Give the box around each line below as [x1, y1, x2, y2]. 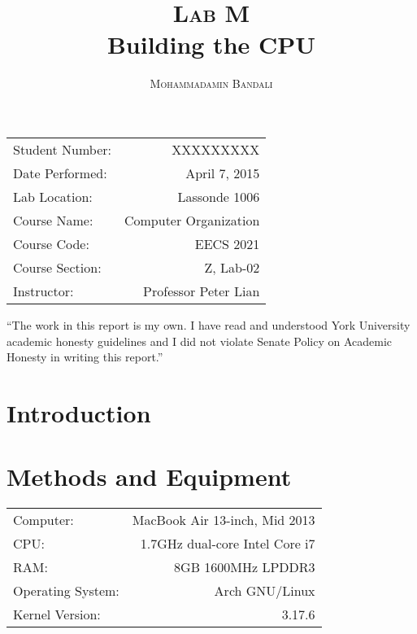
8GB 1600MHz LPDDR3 [174, 557, 315, 577]
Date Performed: [13, 163, 107, 182]
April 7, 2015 [185, 163, 260, 182]
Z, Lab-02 [204, 257, 260, 277]
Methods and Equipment [7, 460, 292, 493]
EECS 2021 [194, 234, 260, 253]
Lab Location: [13, 186, 93, 206]
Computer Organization [124, 210, 260, 230]
